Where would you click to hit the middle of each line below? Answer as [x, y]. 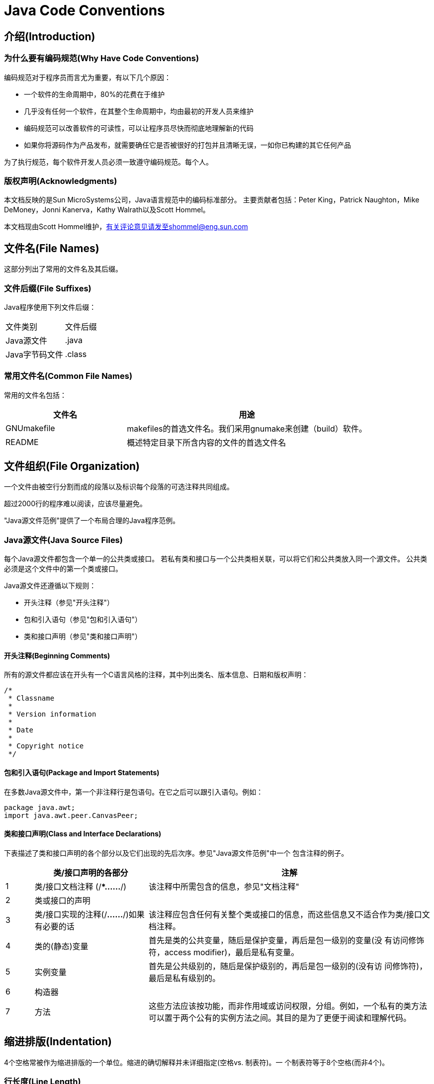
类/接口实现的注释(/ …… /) [82, 914]
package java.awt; [40, 807]
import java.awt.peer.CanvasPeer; [71, 815]
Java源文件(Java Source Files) [63, 540]
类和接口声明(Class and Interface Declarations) [83, 834]
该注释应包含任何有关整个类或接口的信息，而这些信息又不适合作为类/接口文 [289, 914]
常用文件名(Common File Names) [68, 376]
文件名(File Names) [52, 248]
